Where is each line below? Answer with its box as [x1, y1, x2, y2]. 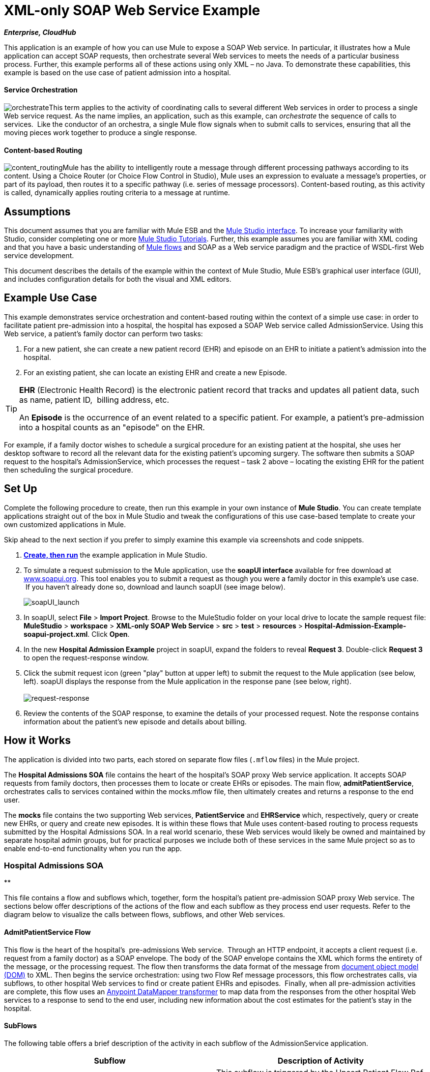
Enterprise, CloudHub [4, 28, 76, 36]
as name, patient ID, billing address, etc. [19, 394, 170, 405]
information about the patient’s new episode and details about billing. [24, 717, 247, 726]
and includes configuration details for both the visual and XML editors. [4, 275, 231, 284]
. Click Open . [87, 629, 130, 638]
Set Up [4, 482, 37, 495]
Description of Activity [277, 1055, 364, 1066]
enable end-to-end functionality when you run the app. [4, 844, 182, 853]
